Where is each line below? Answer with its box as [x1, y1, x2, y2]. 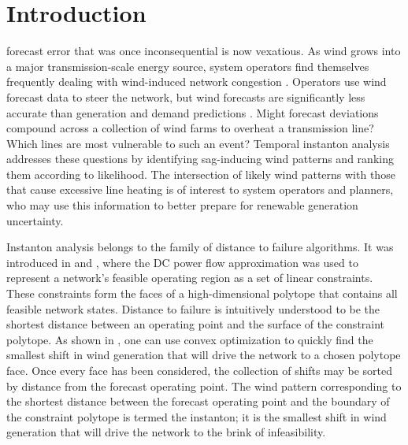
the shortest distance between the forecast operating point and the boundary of [6, 393, 390, 410]
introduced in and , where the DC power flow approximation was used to [6, 254, 358, 270]
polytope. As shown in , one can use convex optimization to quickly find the [6, 331, 373, 347]
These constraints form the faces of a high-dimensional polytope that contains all [6, 285, 398, 302]
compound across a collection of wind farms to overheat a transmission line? [6, 120, 374, 136]
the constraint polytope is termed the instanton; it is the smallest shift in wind [6, 408, 387, 425]
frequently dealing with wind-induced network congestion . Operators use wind [6, 73, 387, 90]
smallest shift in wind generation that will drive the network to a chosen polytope [6, 347, 401, 363]
